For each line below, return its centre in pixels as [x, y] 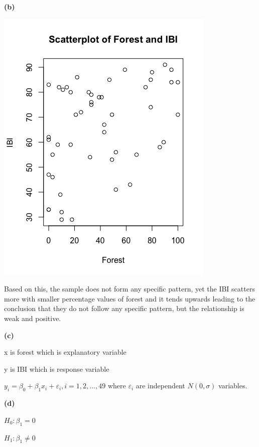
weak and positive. [33, 318]
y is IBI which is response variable [57, 368]
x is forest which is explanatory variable [65, 352]
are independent [160, 386]
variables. [233, 386]
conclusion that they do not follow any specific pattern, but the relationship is [124, 308]
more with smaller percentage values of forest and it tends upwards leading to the [130, 298]
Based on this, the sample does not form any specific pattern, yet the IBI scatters [129, 289]
